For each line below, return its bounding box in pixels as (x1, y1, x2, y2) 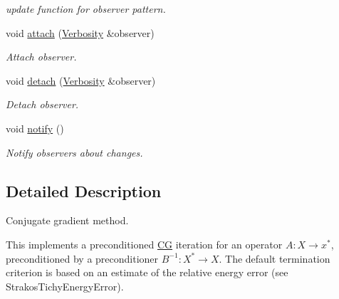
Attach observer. (6, 49, 77, 64)
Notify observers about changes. (6, 145, 143, 159)
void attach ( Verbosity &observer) (6, 25, 155, 40)
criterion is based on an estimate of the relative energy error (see (6, 265, 288, 280)
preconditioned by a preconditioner (6, 251, 159, 266)
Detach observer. (6, 97, 79, 112)
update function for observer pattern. (6, 1, 166, 16)
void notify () (6, 120, 64, 135)
